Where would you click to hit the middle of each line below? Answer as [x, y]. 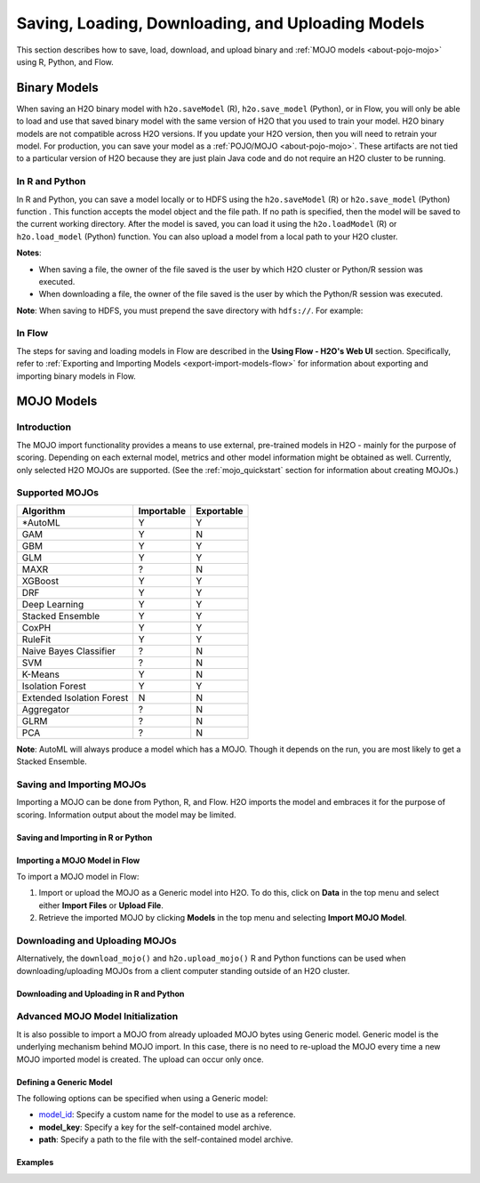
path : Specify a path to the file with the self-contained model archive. [166, 1139]
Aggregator [46, 709]
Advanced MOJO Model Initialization [97, 1017]
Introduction [44, 427]
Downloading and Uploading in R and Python [100, 994]
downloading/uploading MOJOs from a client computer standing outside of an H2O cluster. [183, 970]
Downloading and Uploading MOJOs [96, 940]
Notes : [29, 253]
